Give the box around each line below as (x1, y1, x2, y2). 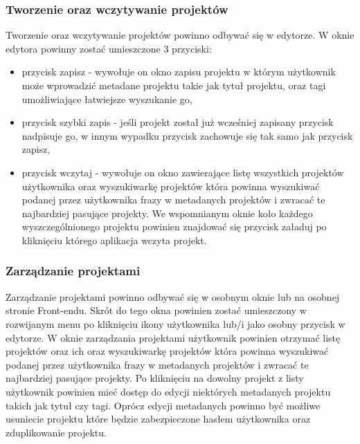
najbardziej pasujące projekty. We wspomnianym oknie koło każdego (21, 205, 313, 220)
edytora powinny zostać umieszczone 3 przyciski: (6, 41, 212, 55)
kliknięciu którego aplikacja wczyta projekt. (21, 232, 207, 247)
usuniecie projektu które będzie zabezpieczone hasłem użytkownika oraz (6, 411, 311, 426)
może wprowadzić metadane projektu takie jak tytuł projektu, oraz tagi (21, 78, 326, 92)
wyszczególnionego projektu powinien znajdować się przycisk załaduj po (21, 219, 327, 234)
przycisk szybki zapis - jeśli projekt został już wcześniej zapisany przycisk (21, 115, 334, 129)
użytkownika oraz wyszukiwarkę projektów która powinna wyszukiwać (21, 178, 320, 193)
